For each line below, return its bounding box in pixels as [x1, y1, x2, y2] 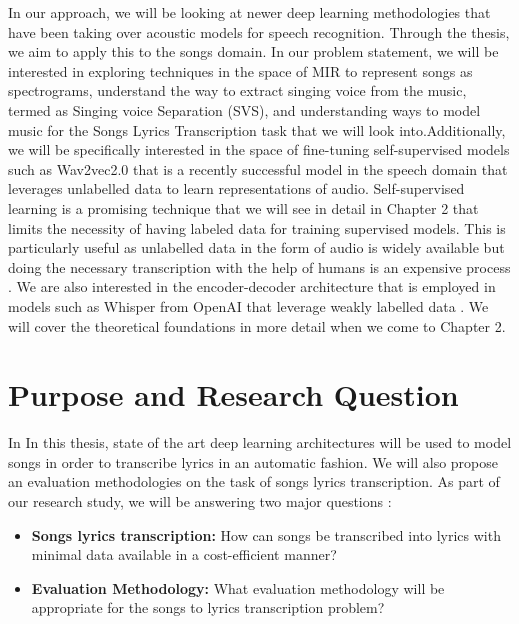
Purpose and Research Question [8, 374, 459, 415]
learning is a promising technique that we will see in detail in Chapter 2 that [8, 197, 479, 218]
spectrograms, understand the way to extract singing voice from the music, [8, 80, 467, 101]
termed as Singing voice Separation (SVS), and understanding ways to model [8, 99, 481, 120]
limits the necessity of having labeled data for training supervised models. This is [8, 217, 506, 238]
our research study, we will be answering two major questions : [8, 491, 392, 511]
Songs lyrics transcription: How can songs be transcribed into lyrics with [31, 524, 501, 545]
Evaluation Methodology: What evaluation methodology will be [31, 577, 445, 598]
